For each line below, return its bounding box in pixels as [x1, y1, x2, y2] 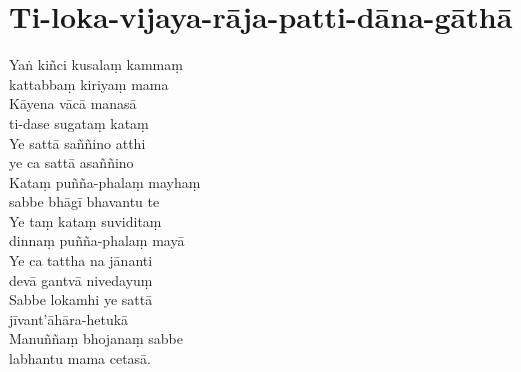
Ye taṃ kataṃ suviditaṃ [9, 210, 162, 231]
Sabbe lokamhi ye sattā [9, 289, 153, 310]
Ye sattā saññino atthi [9, 132, 146, 153]
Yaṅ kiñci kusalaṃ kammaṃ [9, 54, 183, 75]
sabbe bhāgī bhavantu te [9, 191, 160, 212]
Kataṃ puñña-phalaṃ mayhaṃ [9, 171, 201, 192]
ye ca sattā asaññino [9, 152, 134, 173]
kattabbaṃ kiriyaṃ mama [9, 73, 169, 94]
